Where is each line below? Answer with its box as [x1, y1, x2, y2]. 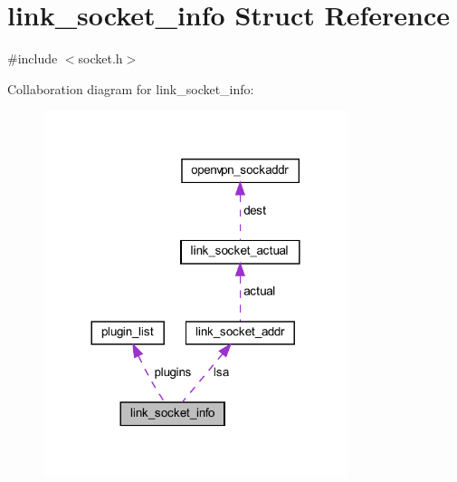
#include [7, 49, 58, 68]
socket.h [78, 49, 123, 68]
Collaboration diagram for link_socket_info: [7, 79, 254, 98]
